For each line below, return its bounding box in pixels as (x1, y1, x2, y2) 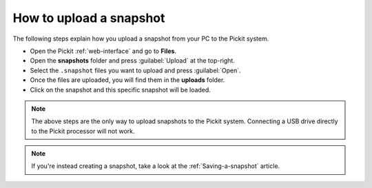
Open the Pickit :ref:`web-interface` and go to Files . (30, 47, 177, 55)
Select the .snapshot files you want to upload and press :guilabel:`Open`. (30, 66, 241, 74)
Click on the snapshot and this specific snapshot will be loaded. (30, 85, 211, 94)
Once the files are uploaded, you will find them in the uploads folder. (30, 76, 225, 84)
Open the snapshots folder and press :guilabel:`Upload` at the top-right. (30, 56, 236, 65)
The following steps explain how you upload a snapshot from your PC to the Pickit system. (12, 34, 269, 43)
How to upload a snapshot (12, 10, 165, 25)
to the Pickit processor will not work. (31, 127, 135, 135)
